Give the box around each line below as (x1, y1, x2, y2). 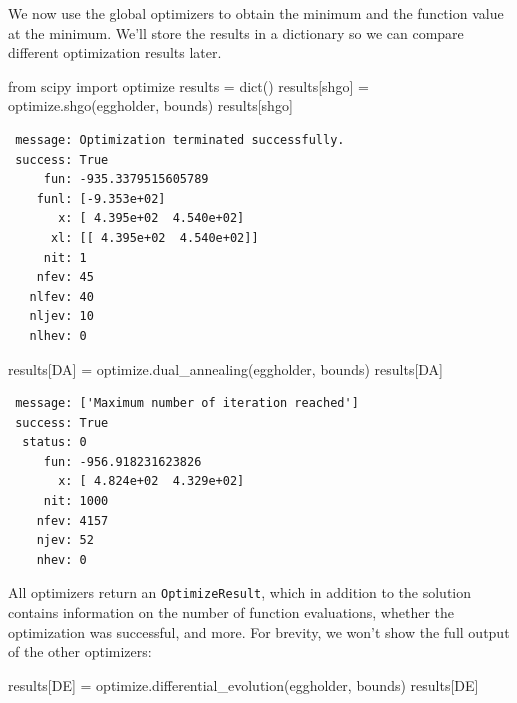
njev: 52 (36, 533, 94, 548)
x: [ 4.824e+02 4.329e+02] (58, 474, 245, 489)
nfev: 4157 (36, 513, 109, 528)
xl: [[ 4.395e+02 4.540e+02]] (50, 230, 259, 245)
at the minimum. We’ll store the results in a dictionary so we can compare (8, 22, 464, 43)
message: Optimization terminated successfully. (15, 132, 345, 147)
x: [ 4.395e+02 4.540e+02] (58, 211, 245, 226)
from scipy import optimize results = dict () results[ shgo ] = (8, 75, 369, 96)
